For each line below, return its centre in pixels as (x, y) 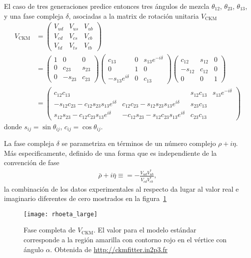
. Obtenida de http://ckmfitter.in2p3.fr (109, 249)
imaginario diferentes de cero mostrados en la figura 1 (85, 198)
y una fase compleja (34, 15)
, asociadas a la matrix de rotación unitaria (134, 15)
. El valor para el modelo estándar (145, 230)
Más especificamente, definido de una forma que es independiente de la (111, 153)
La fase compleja (29, 143)
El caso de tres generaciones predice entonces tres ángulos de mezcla (107, 6)
